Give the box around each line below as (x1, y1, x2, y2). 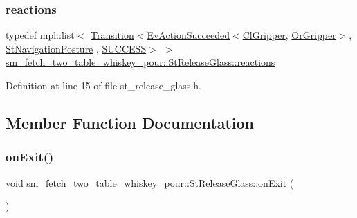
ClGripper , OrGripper (242, 28, 336, 42)
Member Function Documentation (6, 111, 255, 133)
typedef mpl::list (6, 28, 75, 42)
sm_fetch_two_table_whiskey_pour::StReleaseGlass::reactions (6, 55, 275, 69)
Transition (90, 28, 134, 42)
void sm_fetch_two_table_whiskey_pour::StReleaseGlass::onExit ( (6, 175, 294, 190)
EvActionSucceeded (147, 28, 230, 42)
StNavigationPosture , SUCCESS (6, 41, 147, 55)
